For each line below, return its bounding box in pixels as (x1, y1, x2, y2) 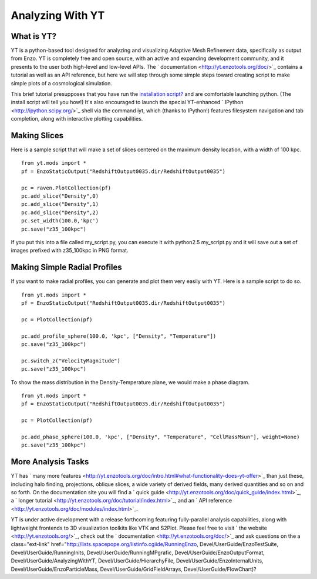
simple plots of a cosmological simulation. (11, 79, 113, 86)
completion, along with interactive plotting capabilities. (11, 115, 143, 122)
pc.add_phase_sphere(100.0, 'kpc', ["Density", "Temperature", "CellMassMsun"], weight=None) (21, 433, 300, 440)
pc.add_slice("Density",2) (21, 209, 99, 216)
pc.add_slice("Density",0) (21, 193, 99, 199)
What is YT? (11, 31, 57, 41)
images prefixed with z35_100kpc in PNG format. (11, 247, 129, 254)
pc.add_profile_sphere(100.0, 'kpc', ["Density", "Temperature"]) (21, 332, 217, 340)
